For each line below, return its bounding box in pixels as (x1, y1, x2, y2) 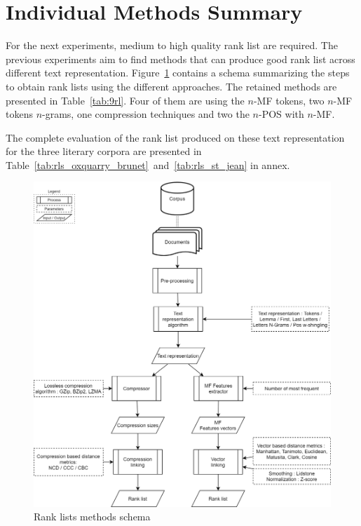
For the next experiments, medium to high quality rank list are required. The (6, 38, 338, 53)
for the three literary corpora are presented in (6, 144, 202, 159)
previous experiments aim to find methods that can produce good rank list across (6, 51, 355, 66)
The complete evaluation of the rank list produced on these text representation (6, 130, 345, 144)
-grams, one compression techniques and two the (42, 107, 250, 121)
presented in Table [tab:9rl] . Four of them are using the (6, 93, 245, 107)
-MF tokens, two (253, 93, 325, 107)
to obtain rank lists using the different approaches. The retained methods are (6, 79, 337, 93)
